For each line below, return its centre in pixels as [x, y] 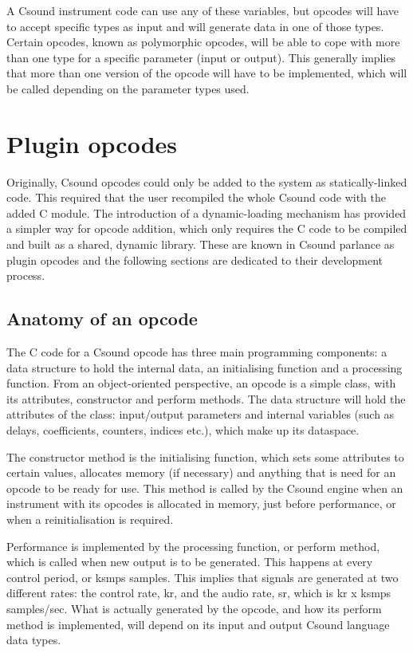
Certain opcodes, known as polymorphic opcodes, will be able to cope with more [203, 42]
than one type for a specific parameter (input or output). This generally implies [201, 57]
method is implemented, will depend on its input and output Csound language [198, 624]
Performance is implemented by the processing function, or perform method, [193, 546]
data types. [34, 640]
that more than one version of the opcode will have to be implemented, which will [207, 73]
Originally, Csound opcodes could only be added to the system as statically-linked [207, 181]
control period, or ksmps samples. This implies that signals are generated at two [203, 577]
